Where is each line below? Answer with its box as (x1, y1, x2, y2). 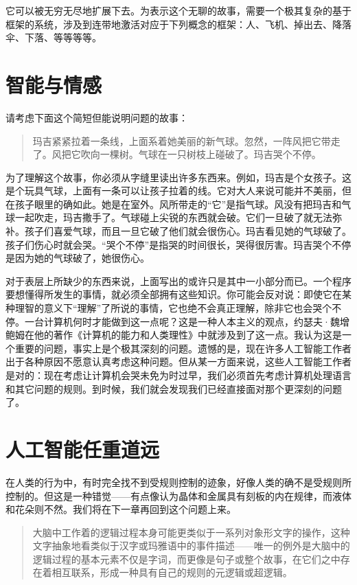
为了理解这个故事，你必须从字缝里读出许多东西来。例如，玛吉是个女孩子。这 (5, 170, 352, 184)
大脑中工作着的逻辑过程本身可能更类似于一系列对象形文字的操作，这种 (32, 525, 350, 539)
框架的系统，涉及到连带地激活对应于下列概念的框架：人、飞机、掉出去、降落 (5, 16, 352, 31)
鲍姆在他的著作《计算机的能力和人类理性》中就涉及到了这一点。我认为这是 (5, 328, 342, 342)
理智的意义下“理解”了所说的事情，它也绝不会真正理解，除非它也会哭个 (14, 301, 332, 315)
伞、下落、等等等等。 (5, 30, 102, 45)
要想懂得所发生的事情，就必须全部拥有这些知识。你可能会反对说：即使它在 (5, 287, 342, 301)
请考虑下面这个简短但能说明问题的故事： (5, 110, 188, 124)
